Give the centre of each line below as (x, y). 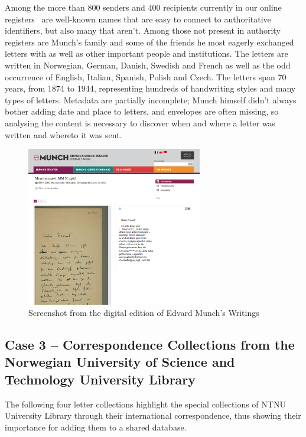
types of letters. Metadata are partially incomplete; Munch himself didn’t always (151, 100)
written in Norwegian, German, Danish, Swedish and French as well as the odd (148, 65)
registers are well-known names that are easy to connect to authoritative (138, 19)
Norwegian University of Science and (120, 362)
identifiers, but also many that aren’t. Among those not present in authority (143, 30)
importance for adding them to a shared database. (96, 427)
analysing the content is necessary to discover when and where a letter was (140, 123)
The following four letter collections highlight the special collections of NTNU (145, 404)
